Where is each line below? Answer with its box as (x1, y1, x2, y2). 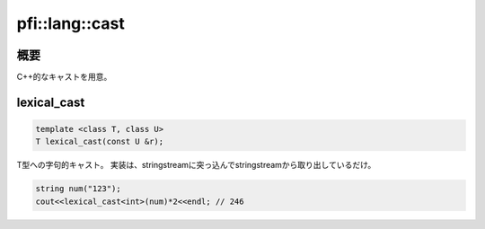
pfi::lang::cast (16, 13, 125, 33)
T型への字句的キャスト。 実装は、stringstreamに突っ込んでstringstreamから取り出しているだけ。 (16, 160, 376, 171)
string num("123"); (35, 184, 121, 194)
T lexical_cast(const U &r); (35, 137, 164, 147)
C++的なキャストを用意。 (16, 72, 112, 83)
